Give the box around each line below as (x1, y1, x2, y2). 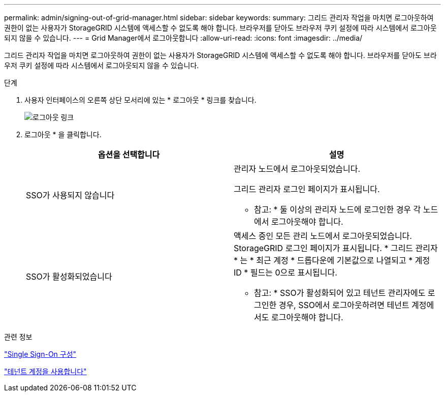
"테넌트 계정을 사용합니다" (4, 367, 87, 376)
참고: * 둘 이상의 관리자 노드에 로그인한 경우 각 (254, 204, 421, 215)
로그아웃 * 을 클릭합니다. (24, 130, 102, 139)
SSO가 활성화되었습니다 (26, 271, 112, 282)
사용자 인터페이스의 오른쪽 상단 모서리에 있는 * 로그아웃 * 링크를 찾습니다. (24, 96, 257, 104)
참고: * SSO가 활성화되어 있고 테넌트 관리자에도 (254, 288, 426, 298)
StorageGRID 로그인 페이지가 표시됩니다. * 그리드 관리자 (234, 243, 438, 253)
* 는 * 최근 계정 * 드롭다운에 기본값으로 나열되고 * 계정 (234, 255, 430, 265)
